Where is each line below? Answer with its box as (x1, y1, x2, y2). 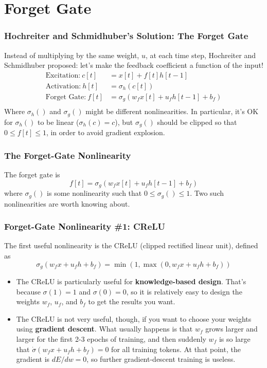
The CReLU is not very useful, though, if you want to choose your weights (16, 313, 252, 324)
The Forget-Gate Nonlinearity (4, 149, 131, 161)
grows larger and (205, 323, 258, 334)
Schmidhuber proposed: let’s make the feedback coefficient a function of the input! (4, 60, 263, 70)
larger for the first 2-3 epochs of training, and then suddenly (16, 334, 206, 344)
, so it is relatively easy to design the (126, 286, 242, 297)
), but (115, 116, 133, 127)
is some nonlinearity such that (47, 188, 142, 198)
